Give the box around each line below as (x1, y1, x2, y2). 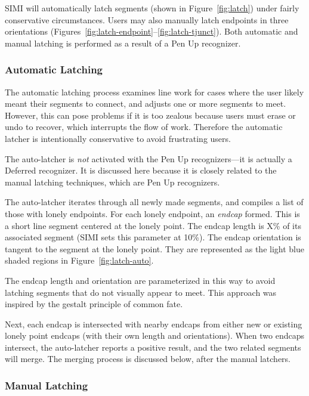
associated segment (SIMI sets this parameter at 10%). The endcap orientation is (5, 231, 301, 243)
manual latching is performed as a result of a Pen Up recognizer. (5, 36, 241, 49)
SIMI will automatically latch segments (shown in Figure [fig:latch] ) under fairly (5, 2, 299, 14)
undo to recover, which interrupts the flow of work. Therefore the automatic (5, 120, 283, 133)
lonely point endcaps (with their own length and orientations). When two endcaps (5, 329, 305, 342)
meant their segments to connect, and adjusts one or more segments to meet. (5, 97, 286, 110)
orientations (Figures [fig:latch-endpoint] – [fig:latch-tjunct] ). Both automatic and (5, 25, 298, 38)
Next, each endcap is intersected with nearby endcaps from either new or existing (5, 317, 302, 330)
